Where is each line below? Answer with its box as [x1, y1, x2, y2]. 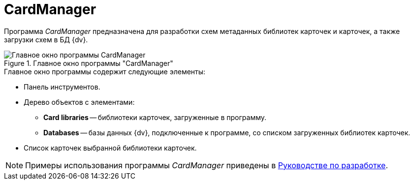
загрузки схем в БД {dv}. [4, 35, 88, 44]
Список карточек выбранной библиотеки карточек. [24, 143, 197, 152]
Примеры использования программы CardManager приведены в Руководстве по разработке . [25, 160, 388, 170]
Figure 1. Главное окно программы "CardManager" [4, 59, 173, 67]
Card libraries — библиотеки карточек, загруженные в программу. [43, 113, 267, 122]
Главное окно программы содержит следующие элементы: [4, 67, 206, 76]
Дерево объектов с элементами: [24, 97, 135, 106]
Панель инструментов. [24, 82, 100, 91]
